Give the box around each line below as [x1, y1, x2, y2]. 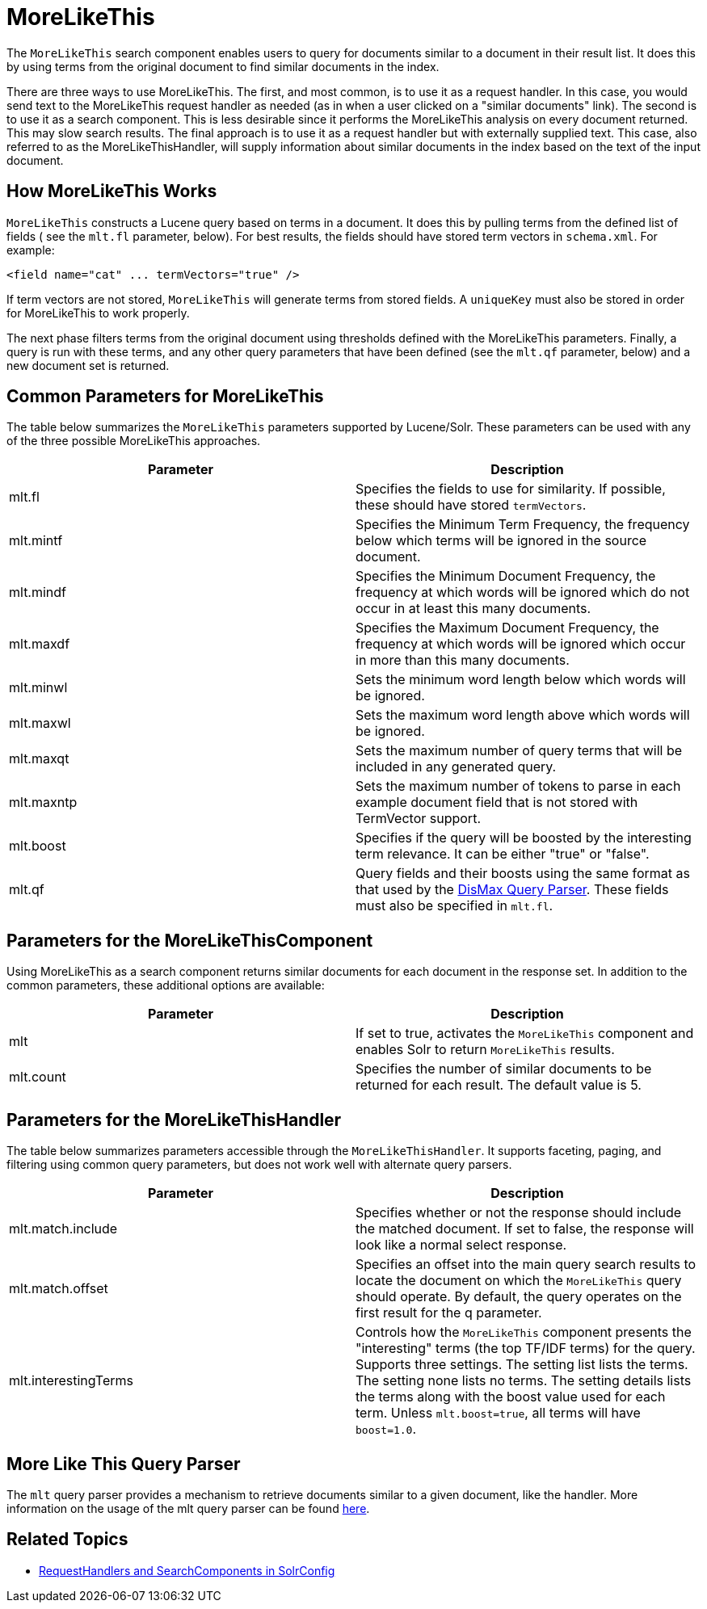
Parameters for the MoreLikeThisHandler [6, 1109, 342, 1130]
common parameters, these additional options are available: [6, 978, 325, 993]
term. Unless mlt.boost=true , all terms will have [356, 1405, 641, 1422]
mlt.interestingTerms [9, 1372, 133, 1389]
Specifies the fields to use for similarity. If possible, [356, 481, 666, 498]
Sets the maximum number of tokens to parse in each [356, 778, 681, 795]
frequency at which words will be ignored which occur [356, 636, 686, 653]
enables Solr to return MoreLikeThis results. [356, 1041, 615, 1058]
